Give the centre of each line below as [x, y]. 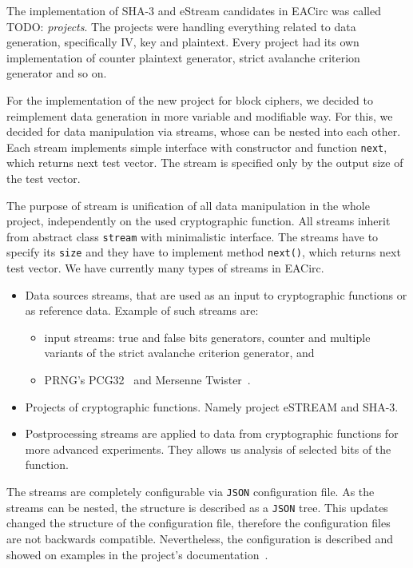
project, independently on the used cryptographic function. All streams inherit [199, 221]
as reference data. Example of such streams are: [142, 310]
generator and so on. [57, 73]
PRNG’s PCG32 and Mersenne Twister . [147, 380]
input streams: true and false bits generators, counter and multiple [207, 337]
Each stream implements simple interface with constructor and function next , [197, 147]
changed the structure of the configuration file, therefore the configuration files [199, 523]
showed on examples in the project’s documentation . [137, 554]
